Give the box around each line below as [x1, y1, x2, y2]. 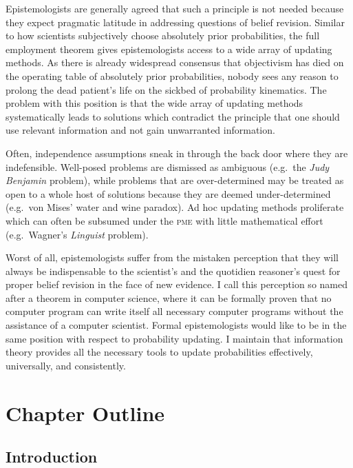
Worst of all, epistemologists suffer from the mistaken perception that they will [6, 250, 339, 265]
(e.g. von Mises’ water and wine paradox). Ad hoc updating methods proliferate [6, 200, 344, 214]
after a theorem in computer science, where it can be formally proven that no [6, 290, 332, 305]
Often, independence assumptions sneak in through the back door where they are [6, 145, 348, 160]
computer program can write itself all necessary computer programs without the [6, 304, 343, 318]
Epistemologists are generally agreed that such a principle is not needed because [6, 1, 344, 15]
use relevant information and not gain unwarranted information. [6, 123, 275, 137]
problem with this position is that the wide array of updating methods [6, 96, 303, 110]
